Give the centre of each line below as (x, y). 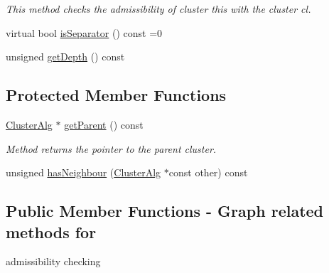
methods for (51, 231)
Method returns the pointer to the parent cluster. (111, 148)
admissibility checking (53, 261)
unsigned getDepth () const (65, 57)
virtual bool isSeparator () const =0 (84, 32)
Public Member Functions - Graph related (165, 211)
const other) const (208, 172)
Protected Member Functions (116, 95)
